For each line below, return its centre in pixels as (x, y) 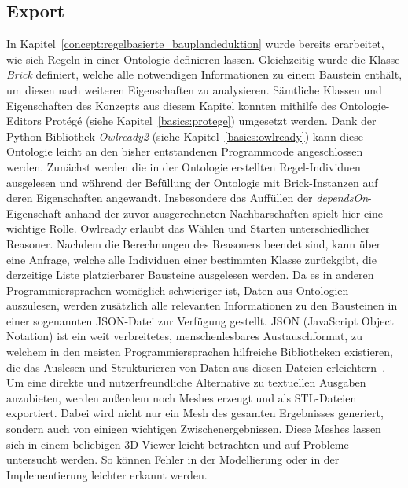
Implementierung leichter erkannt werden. (107, 474)
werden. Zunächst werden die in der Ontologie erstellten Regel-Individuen (184, 166)
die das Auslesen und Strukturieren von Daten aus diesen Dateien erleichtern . (196, 367)
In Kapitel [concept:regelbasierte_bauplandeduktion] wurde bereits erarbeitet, (195, 44)
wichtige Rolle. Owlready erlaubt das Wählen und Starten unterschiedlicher (188, 228)
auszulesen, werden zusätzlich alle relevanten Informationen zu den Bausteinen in (202, 305)
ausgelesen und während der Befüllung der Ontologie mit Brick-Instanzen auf (192, 182)
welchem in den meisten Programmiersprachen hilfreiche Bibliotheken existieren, (200, 352)
